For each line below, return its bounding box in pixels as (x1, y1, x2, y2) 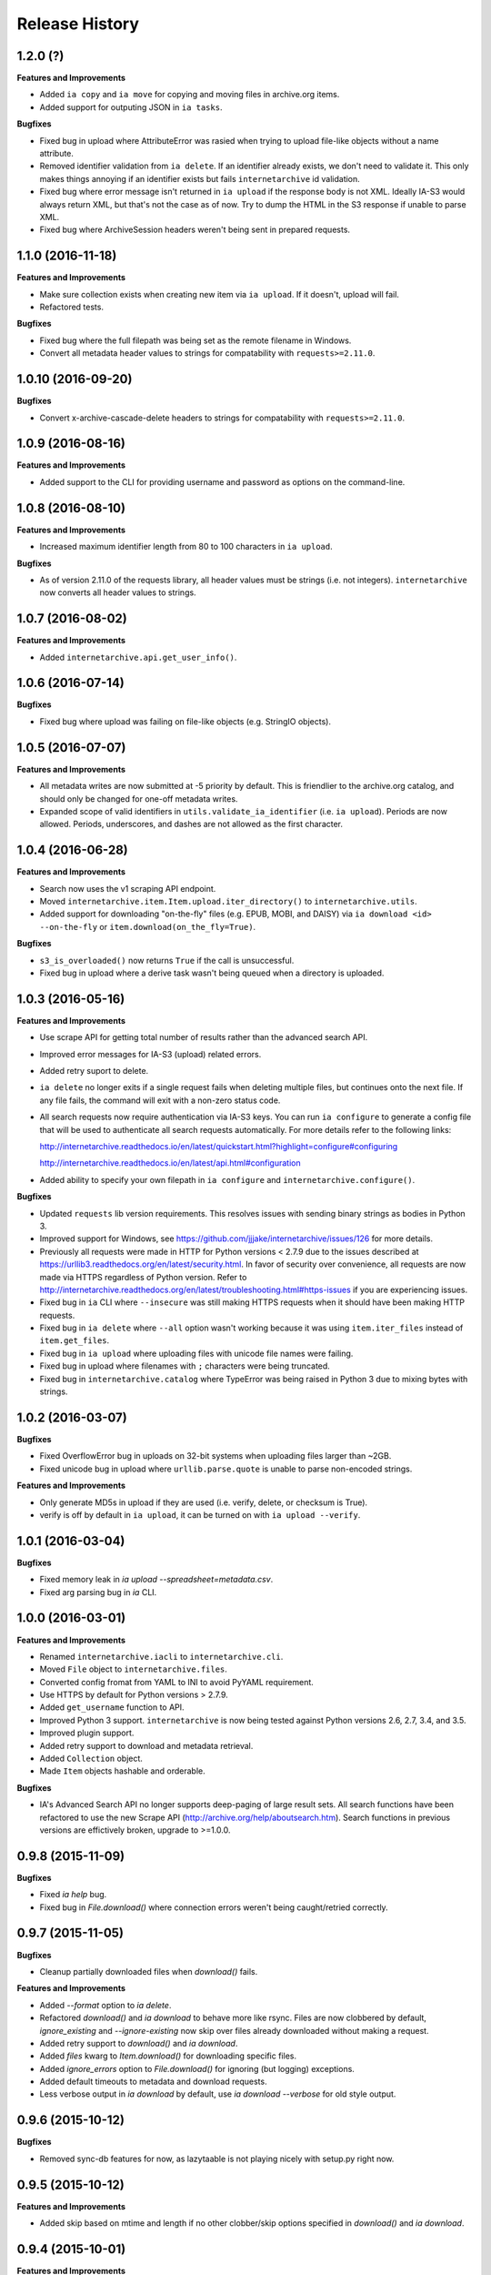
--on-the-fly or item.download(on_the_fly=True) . (39, 921, 256, 932)
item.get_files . (39, 1335, 110, 1346)
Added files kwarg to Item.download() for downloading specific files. (39, 2050, 297, 2061)
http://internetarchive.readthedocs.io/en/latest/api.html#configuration (39, 1158, 301, 1168)
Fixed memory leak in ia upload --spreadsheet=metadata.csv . (39, 1574, 274, 1585)
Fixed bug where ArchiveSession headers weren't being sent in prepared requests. (39, 224, 350, 236)
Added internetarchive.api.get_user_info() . (39, 652, 237, 662)
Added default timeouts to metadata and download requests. (39, 2076, 267, 2088)
